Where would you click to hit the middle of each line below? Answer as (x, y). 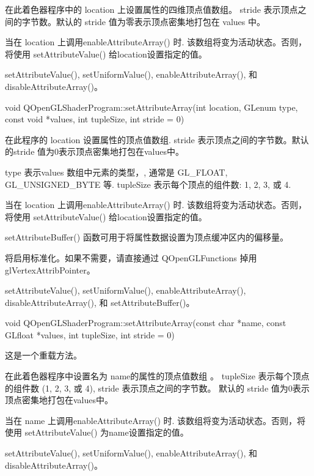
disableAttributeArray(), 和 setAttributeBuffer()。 (100, 302)
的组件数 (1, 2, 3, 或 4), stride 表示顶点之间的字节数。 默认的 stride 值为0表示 (157, 388)
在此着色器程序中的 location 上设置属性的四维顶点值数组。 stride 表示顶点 (152, 9)
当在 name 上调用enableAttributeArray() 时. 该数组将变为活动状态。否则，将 (155, 420)
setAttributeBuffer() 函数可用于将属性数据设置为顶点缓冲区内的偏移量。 (147, 237)
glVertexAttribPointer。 (50, 270)
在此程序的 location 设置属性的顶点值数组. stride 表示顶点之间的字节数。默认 (157, 139)
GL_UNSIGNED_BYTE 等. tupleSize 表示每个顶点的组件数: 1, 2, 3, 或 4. (148, 184)
